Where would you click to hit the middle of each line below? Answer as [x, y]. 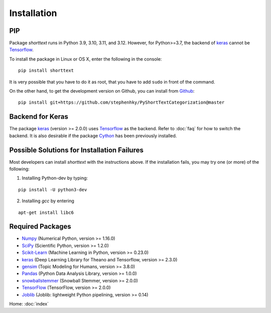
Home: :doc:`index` [29, 303]
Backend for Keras [39, 117]
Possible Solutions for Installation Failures [77, 150]
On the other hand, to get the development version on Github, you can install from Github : [102, 91]
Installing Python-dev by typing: [55, 178]
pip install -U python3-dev [53, 190]
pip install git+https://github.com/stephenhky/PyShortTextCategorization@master [121, 102]
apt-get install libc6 [46, 212]
